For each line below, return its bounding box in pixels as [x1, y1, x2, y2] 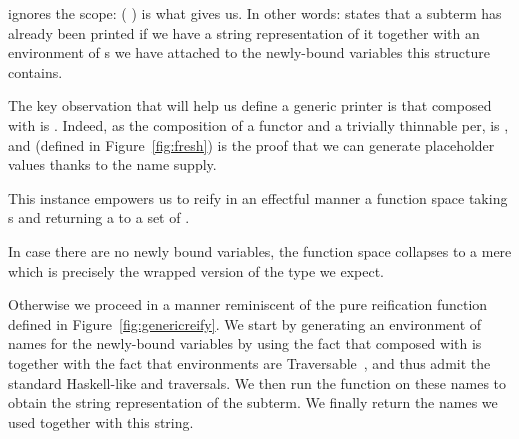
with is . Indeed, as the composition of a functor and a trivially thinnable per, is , [8, 114, 509, 135]
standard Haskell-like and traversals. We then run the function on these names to [8, 372, 507, 393]
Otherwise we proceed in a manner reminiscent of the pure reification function [8, 294, 488, 315]
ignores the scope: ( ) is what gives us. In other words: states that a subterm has [8, 3, 502, 23]
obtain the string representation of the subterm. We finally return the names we [8, 392, 498, 413]
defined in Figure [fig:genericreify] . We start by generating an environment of [8, 313, 482, 334]
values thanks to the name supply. [8, 154, 217, 175]
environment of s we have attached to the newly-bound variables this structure [8, 42, 490, 63]
